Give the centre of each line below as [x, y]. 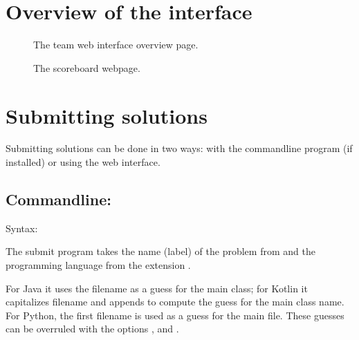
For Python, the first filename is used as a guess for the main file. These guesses [175, 315]
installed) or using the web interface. [83, 162]
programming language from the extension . [98, 265]
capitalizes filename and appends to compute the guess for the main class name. [175, 302]
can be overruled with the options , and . [92, 329]
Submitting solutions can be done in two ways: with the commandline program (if [179, 148]
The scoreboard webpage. [87, 67]
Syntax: [22, 228]
